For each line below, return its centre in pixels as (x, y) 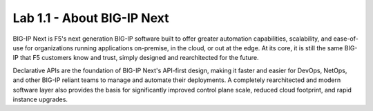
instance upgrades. (40, 99)
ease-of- (346, 39)
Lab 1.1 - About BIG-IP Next (91, 18)
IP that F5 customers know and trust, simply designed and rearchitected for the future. (136, 58)
